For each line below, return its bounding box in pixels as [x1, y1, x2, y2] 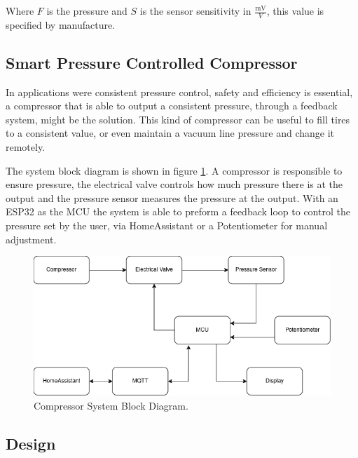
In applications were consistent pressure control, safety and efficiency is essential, [6, 84, 353, 99]
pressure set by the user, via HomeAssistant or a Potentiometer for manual [6, 217, 328, 232]
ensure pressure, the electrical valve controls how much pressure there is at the [6, 177, 343, 191]
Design [6, 432, 56, 454]
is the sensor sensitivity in [139, 4, 252, 18]
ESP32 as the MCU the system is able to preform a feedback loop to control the [6, 204, 350, 219]
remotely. [6, 140, 46, 154]
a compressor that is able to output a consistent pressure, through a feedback [6, 98, 338, 113]
